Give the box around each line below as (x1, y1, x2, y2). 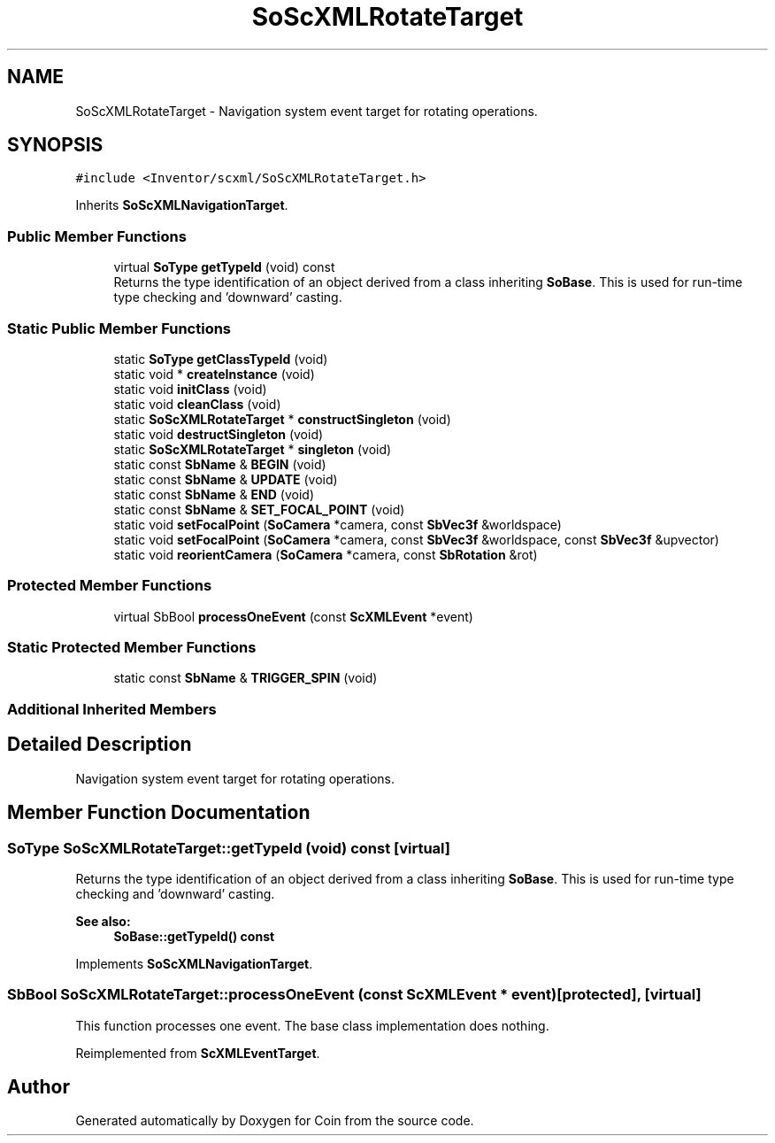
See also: (75, 913, 131, 929)
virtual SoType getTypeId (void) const (113, 259, 335, 275)
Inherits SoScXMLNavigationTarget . (75, 197, 288, 213)
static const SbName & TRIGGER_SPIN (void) (113, 670, 378, 686)
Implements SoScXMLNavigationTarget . (75, 955, 313, 971)
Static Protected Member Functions (7, 638, 257, 657)
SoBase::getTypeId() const (113, 928, 275, 944)
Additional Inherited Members (7, 699, 217, 718)
